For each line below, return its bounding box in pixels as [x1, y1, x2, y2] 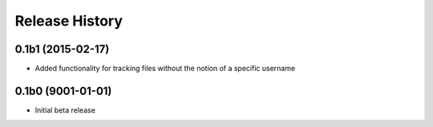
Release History [14, 12, 123, 30]
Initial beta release [34, 105, 96, 115]
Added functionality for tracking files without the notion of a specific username [34, 64, 296, 73]
